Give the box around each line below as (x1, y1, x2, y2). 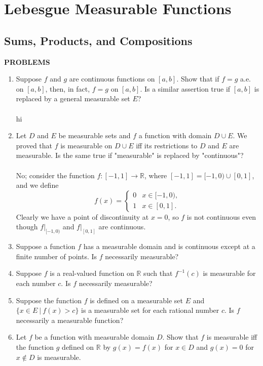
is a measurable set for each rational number (81, 305, 219, 315)
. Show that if (176, 73, 219, 84)
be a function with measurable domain (34, 332, 155, 342)
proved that (16, 140, 53, 150)
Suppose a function (16, 241, 76, 252)
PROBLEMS (4, 56, 50, 67)
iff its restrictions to (136, 140, 198, 150)
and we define (16, 180, 59, 190)
